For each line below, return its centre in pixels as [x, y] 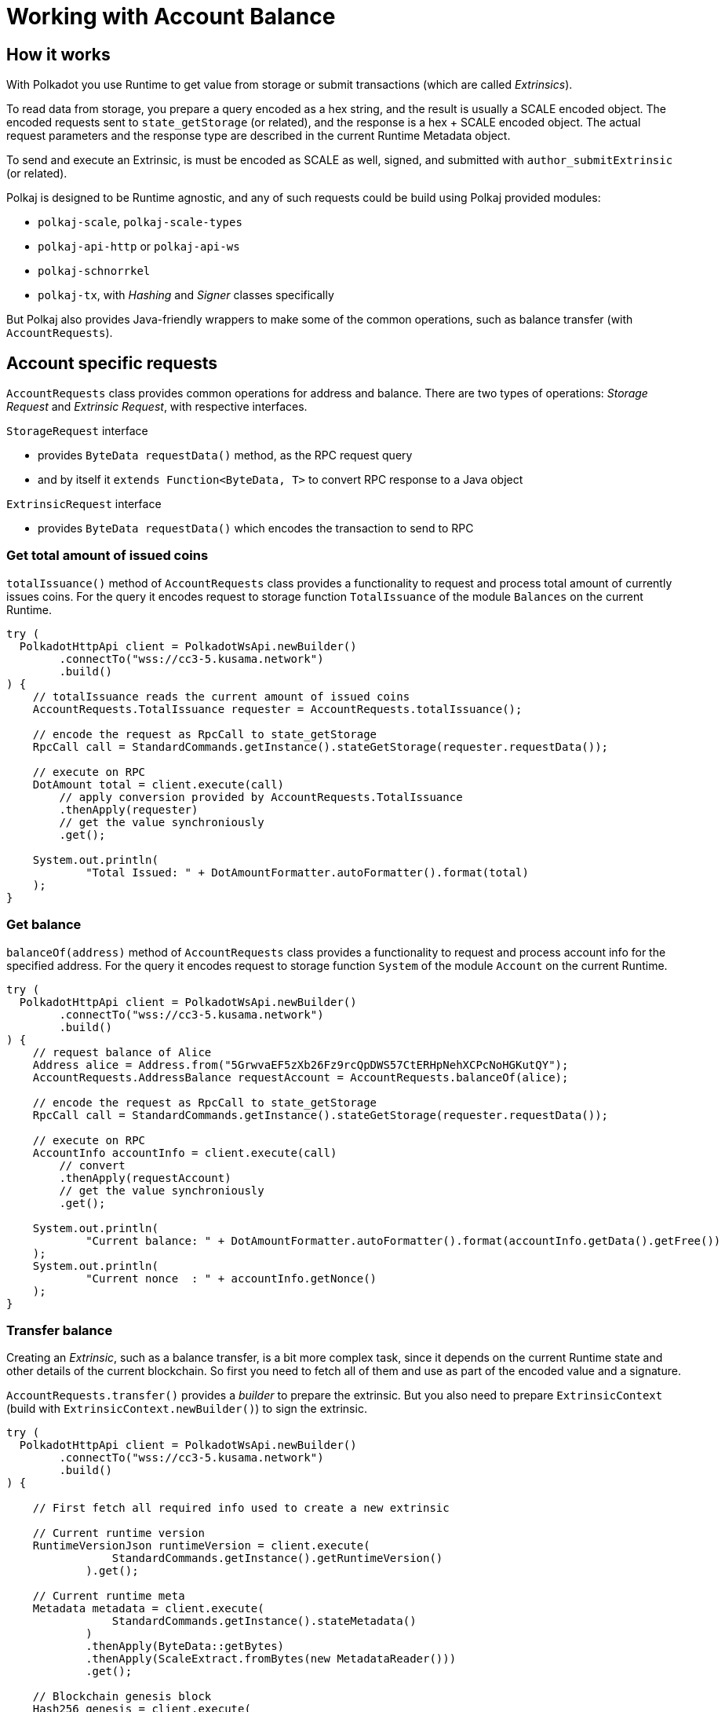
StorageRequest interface [77, 431]
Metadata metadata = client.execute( [148, 1609]
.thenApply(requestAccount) [145, 1178]
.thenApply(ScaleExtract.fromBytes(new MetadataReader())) [271, 1659]
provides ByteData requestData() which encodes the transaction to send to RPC [256, 529]
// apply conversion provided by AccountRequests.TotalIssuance [261, 797]
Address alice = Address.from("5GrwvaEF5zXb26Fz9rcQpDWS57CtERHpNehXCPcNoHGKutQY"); [301, 1065]
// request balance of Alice [122, 1052]
